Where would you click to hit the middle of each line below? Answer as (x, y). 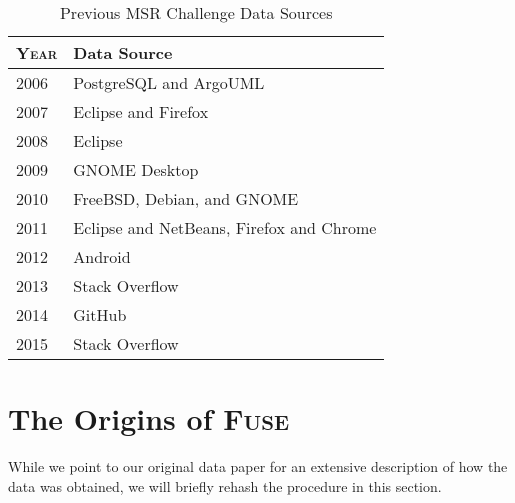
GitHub (100, 314)
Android (102, 256)
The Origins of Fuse (149, 418)
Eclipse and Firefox (141, 111)
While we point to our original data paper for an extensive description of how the (258, 466)
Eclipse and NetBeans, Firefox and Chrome (225, 227)
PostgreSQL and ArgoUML (169, 82)
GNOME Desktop (136, 169)
